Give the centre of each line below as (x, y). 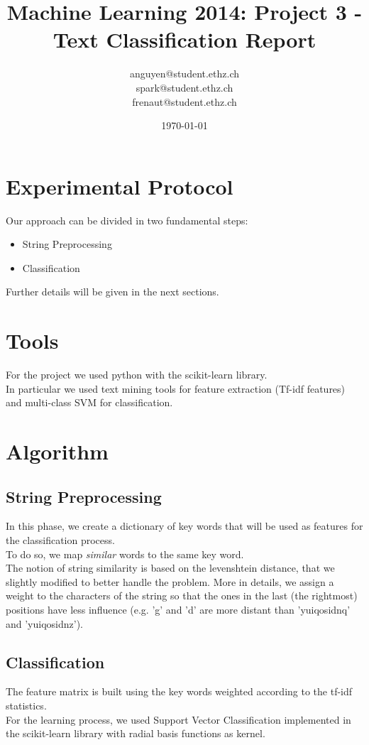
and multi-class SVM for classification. (89, 402)
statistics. (26, 706)
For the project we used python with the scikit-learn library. (137, 375)
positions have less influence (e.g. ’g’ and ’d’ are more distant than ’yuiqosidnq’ (178, 610)
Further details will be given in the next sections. (112, 292)
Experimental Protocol (120, 186)
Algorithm (57, 451)
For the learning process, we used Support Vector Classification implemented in (178, 719)
